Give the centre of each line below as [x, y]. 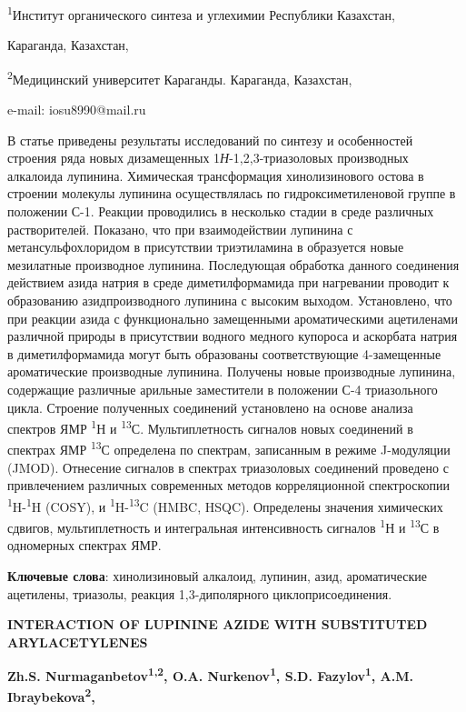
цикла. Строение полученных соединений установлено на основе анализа [210, 407]
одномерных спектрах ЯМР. [84, 545]
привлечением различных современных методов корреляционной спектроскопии [229, 485]
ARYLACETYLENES [78, 642]
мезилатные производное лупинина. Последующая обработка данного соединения [233, 264]
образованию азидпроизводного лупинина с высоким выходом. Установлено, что [230, 301]
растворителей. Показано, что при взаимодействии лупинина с [180, 229]
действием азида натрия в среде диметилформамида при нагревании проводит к [228, 282]
